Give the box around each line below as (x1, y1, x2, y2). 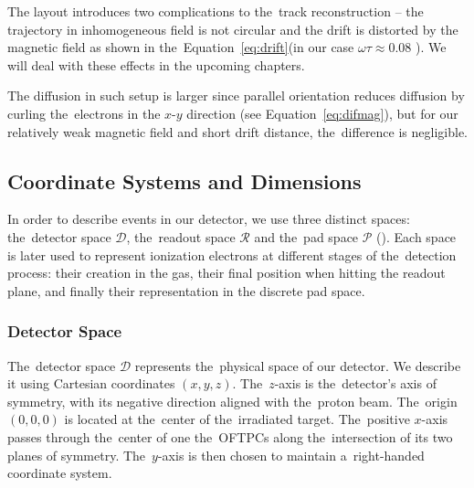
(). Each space (376, 227, 457, 246)
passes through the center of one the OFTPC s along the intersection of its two (7, 427, 453, 446)
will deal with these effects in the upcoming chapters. (7, 55, 305, 74)
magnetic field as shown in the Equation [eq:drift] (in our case (7, 37, 354, 57)
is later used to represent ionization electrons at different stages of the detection (7, 245, 457, 264)
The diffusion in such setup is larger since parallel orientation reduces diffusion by (7, 86, 465, 105)
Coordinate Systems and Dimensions (7, 166, 362, 195)
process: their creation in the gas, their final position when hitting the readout (7, 263, 446, 282)
